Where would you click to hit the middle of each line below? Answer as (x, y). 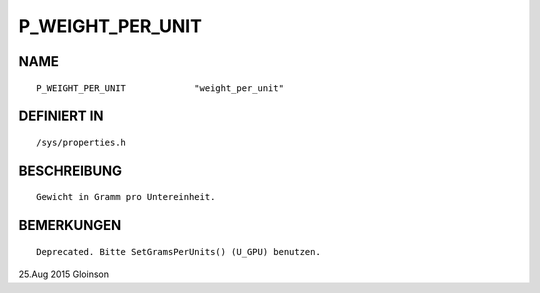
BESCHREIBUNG (70, 170)
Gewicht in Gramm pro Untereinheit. (126, 197)
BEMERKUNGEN (70, 225)
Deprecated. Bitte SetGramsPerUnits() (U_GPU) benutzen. (179, 251)
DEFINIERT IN (61, 116)
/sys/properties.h (81, 142)
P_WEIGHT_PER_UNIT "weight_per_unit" (160, 88)
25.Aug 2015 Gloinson (64, 274)
